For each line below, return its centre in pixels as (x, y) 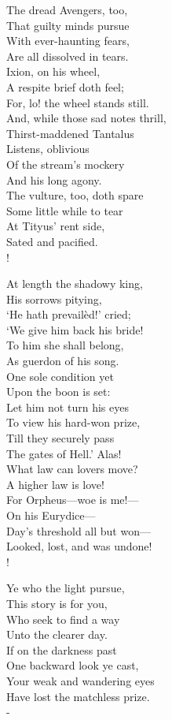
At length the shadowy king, (75, 284)
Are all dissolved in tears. (68, 56)
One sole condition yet (60, 376)
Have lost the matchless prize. (78, 696)
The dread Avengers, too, (67, 9)
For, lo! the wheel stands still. (78, 102)
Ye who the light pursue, (66, 588)
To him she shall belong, (65, 345)
